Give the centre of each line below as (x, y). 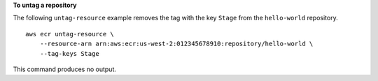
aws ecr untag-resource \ (70, 34)
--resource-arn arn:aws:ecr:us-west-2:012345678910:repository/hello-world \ (176, 44)
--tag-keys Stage (69, 53)
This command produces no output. (65, 69)
